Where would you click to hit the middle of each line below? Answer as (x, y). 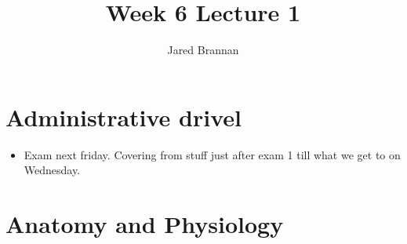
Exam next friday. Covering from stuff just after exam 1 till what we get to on (212, 154)
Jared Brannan (203, 50)
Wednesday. (52, 170)
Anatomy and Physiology (145, 224)
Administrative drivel (124, 117)
